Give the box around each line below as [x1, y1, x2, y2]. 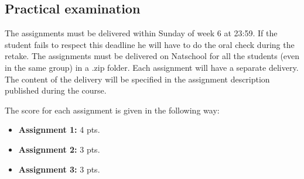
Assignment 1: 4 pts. [18, 123, 100, 136]
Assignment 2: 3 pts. [18, 143, 100, 155]
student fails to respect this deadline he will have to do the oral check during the [5, 38, 295, 50]
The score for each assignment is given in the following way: [5, 104, 220, 116]
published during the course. [5, 84, 107, 97]
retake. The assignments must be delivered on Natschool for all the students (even [5, 50, 300, 62]
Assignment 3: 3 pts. [18, 163, 100, 175]
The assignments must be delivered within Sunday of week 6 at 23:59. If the [5, 27, 278, 39]
